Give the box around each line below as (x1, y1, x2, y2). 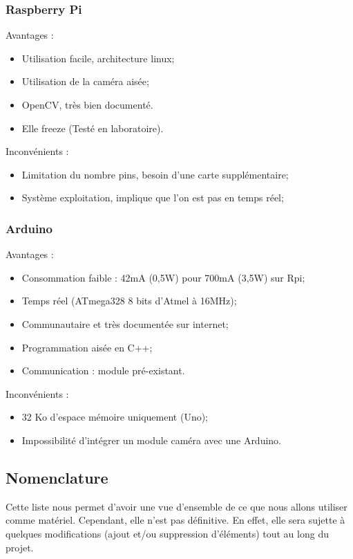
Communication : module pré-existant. (21, 363, 185, 378)
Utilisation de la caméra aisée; (21, 74, 149, 89)
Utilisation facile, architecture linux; (21, 51, 175, 65)
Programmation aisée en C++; (21, 340, 153, 354)
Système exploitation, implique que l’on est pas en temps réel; (21, 190, 284, 205)
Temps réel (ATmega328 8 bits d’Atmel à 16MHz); (21, 293, 237, 308)
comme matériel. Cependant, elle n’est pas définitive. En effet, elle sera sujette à (6, 513, 345, 527)
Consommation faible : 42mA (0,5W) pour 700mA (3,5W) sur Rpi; (21, 270, 305, 284)
